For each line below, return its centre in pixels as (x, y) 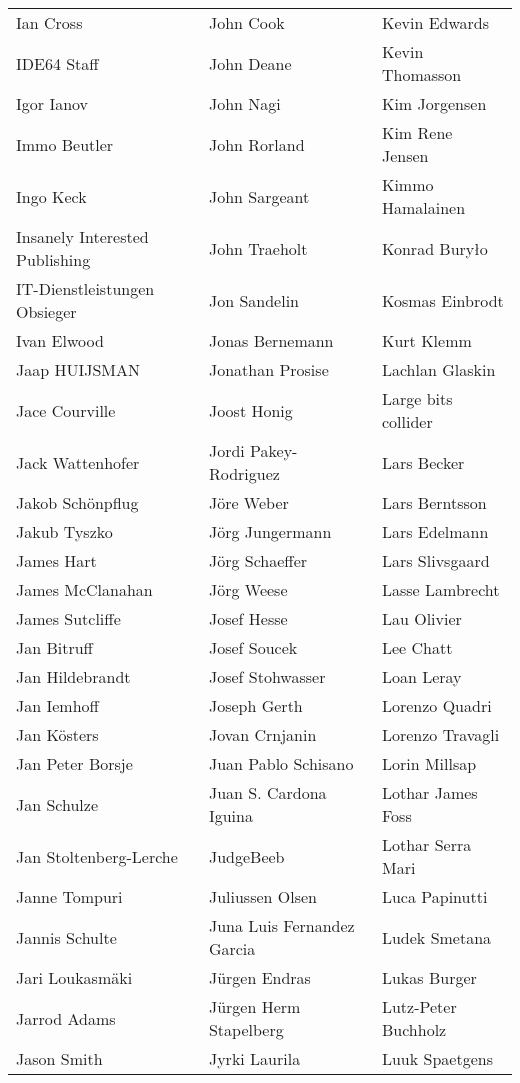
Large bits (417, 398)
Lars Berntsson (434, 502)
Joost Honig (250, 410)
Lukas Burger (429, 977)
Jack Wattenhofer (78, 462)
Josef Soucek (253, 647)
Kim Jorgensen (434, 103)
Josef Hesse (248, 618)
